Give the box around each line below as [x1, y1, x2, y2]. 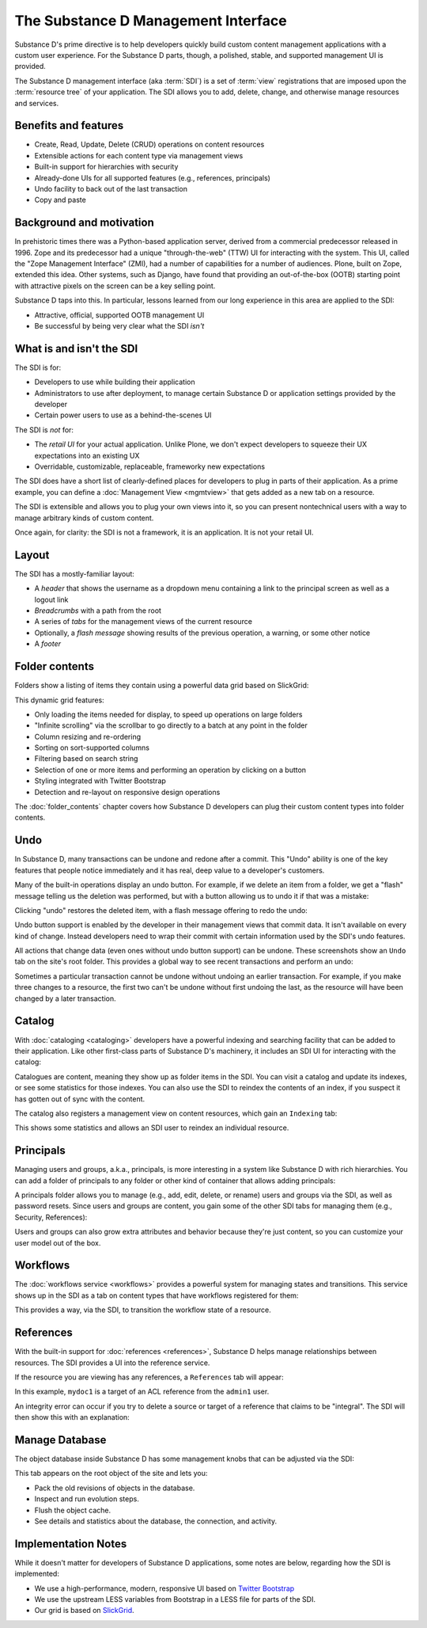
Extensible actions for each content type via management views [34, 150, 244, 160]
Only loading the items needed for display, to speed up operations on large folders [34, 709, 303, 719]
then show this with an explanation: [14, 1413, 130, 1422]
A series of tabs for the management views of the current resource [34, 617, 253, 626]
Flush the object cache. [34, 1505, 111, 1515]
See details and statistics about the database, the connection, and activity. [34, 1516, 277, 1526]
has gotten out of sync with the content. [14, 1094, 145, 1104]
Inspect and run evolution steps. [34, 1494, 140, 1504]
